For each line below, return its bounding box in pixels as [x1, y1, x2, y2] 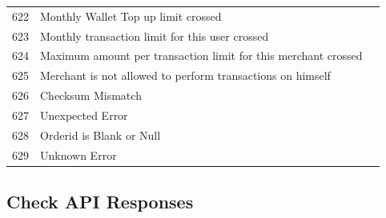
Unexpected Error [40, 106, 128, 123]
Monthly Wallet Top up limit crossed [40, 7, 222, 24]
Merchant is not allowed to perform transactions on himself [40, 67, 331, 84]
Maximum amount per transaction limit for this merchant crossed [40, 47, 363, 64]
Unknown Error [40, 146, 117, 163]
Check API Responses [6, 189, 194, 214]
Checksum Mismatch [40, 87, 142, 104]
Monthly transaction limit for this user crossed [40, 27, 269, 44]
